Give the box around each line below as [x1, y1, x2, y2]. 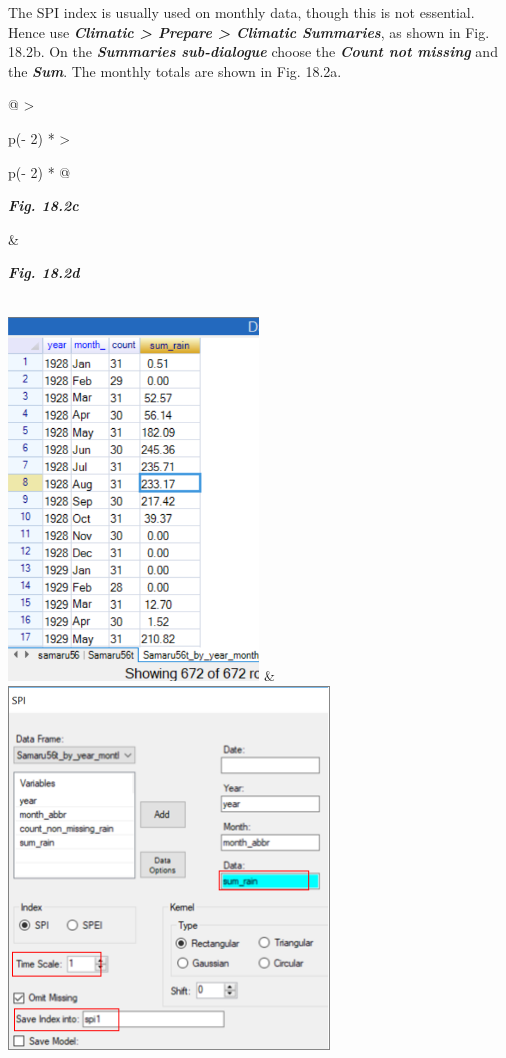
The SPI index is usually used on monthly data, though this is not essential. [8, 2, 475, 22]
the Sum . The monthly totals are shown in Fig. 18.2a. [8, 60, 342, 81]
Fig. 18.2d [8, 262, 80, 283]
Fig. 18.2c [8, 195, 79, 216]
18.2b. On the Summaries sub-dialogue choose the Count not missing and [8, 41, 498, 62]
